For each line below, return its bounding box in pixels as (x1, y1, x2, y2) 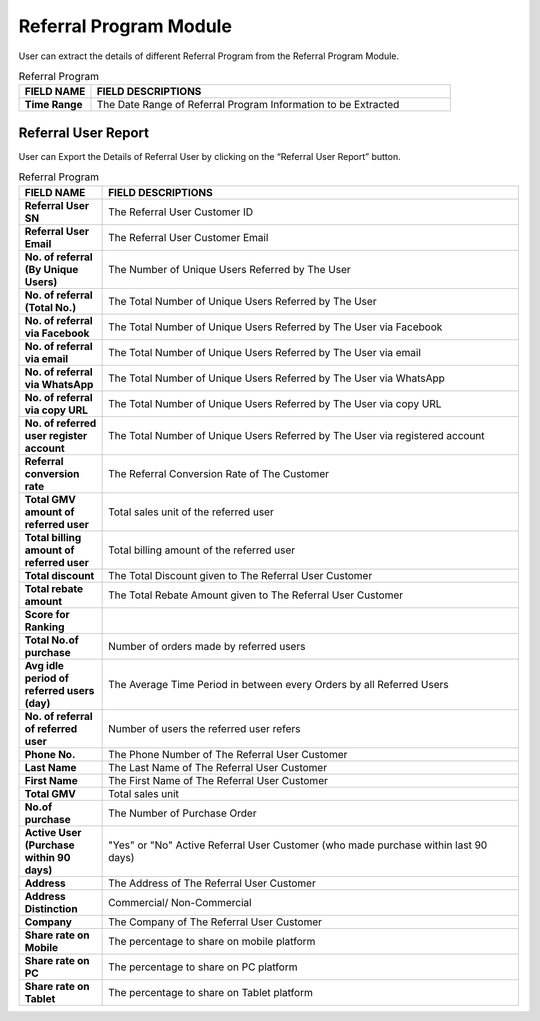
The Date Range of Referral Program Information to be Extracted (96, 98, 400, 112)
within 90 (24, 850, 71, 864)
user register (24, 428, 88, 442)
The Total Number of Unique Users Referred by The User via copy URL (108, 396, 442, 410)
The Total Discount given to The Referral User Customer (108, 568, 373, 582)
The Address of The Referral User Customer (108, 876, 317, 890)
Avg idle (24, 658, 65, 672)
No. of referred (24, 416, 97, 430)
